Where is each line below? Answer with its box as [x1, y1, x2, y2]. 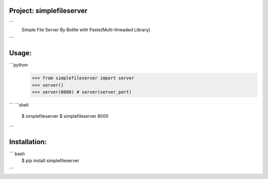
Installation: [9, 137, 47, 146]
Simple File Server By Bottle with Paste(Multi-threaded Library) [21, 26, 150, 32]
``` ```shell [9, 102, 29, 108]
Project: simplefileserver [9, 6, 88, 15]
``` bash [9, 151, 25, 157]
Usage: [9, 49, 32, 57]
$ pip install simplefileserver [21, 158, 79, 164]
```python [9, 62, 28, 68]
